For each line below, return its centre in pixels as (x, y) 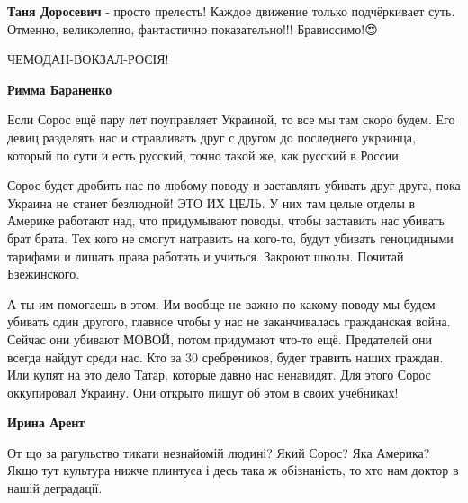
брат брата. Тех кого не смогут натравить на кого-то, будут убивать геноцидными (230, 238)
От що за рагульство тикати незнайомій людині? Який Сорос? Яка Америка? (219, 452)
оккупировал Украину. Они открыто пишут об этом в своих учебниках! (203, 392)
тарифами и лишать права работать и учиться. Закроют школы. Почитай (206, 256)
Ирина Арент (46, 422)
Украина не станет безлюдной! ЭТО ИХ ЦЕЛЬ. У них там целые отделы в (211, 202)
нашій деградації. (55, 488)
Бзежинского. (44, 274)
